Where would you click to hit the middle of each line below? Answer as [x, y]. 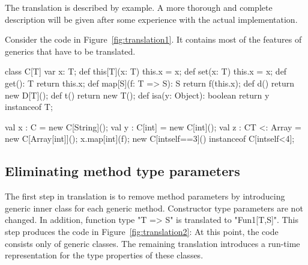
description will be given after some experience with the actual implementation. [151, 19]
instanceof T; [29, 107]
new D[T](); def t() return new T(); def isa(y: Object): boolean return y [137, 95]
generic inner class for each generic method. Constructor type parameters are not [154, 208]
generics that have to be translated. [70, 51]
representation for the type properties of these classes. [104, 255]
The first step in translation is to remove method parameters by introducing [145, 196]
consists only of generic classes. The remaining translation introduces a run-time [152, 243]
